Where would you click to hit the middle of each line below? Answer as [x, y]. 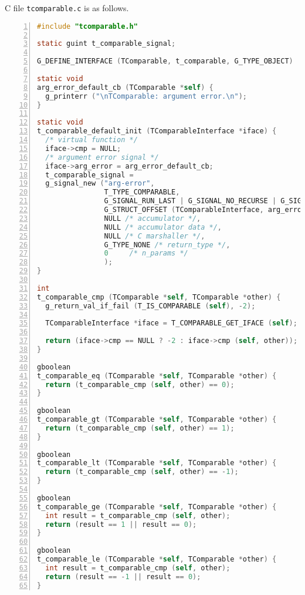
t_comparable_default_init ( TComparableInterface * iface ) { [157, 131]
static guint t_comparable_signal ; [106, 44]
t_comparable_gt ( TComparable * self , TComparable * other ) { [157, 420]
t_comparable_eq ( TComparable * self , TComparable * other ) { [157, 376]
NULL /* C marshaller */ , [155, 236]
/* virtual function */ [91, 140]
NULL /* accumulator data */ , [163, 227]
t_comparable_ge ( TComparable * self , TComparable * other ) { [157, 507]
